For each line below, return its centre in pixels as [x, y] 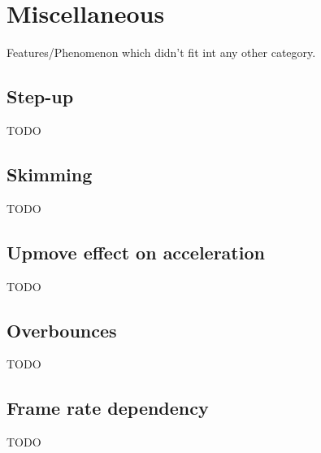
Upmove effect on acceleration [136, 252]
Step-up [40, 96]
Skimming [50, 174]
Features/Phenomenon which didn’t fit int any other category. [161, 52]
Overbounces [62, 330]
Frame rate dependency [108, 408]
